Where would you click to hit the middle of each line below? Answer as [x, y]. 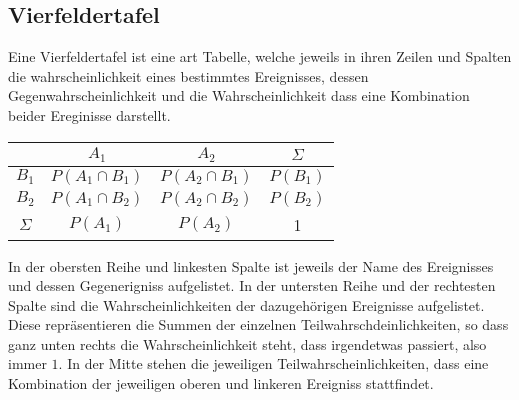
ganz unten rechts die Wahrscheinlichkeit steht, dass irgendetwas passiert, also [247, 343]
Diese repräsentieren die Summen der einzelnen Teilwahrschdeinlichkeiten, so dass [258, 324]
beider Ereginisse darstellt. [89, 114]
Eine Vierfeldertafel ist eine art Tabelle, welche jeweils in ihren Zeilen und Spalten [260, 56]
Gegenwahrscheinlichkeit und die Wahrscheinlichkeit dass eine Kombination [239, 95]
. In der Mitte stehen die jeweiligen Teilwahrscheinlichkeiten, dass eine [273, 363]
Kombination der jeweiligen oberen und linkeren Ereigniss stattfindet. [221, 383]
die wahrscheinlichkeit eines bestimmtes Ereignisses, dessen [188, 75]
